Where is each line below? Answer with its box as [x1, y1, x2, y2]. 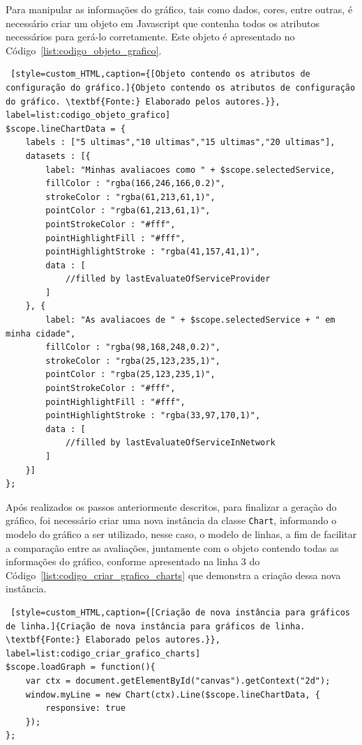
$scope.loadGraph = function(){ [6, 662, 156, 673]
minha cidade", [6, 328, 76, 339]
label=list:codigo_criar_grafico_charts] [6, 648, 201, 659]
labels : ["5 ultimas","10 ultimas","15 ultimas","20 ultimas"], [25, 137, 335, 148]
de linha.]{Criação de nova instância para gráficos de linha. [6, 621, 306, 631]
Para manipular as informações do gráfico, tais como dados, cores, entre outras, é [6, 2, 353, 16]
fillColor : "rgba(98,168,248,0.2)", [45, 342, 220, 353]
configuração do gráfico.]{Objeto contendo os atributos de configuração [6, 82, 356, 93]
